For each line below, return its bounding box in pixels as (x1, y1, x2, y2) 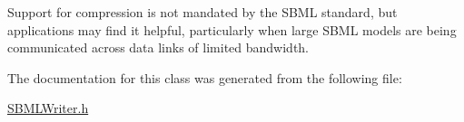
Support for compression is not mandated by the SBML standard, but (7, 3, 398, 21)
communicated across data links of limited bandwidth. (7, 38, 310, 57)
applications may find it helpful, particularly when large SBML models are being (7, 20, 457, 39)
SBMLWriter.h (7, 99, 89, 117)
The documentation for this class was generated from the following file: (7, 68, 402, 87)
